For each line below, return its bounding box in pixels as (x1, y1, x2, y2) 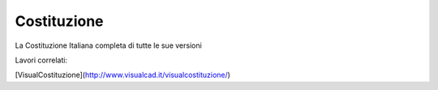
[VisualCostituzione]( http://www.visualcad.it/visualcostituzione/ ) (15, 70, 231, 80)
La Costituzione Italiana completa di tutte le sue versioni (15, 41, 202, 50)
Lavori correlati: (15, 55, 68, 65)
